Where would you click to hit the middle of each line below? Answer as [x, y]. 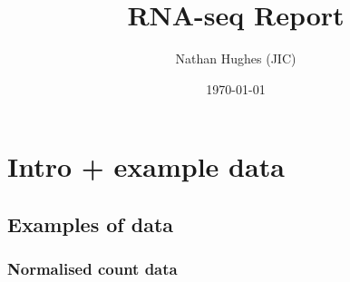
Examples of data [91, 224]
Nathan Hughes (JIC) [236, 58]
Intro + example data [146, 166]
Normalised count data [92, 269]
